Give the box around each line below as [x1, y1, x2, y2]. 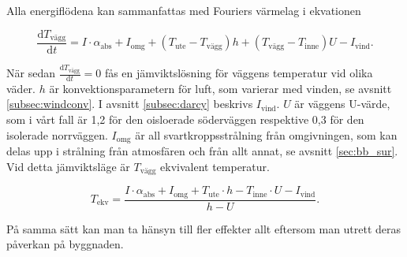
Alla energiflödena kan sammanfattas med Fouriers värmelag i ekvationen [6, 2, 361, 18]
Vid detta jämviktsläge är [6, 158, 130, 174]
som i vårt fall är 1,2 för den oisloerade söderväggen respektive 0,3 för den [6, 111, 364, 128]
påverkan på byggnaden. [6, 236, 124, 252]
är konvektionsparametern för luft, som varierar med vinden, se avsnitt [49, 80, 392, 96]
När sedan [6, 65, 55, 81]
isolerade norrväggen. [6, 126, 108, 143]
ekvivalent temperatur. [160, 158, 270, 174]
